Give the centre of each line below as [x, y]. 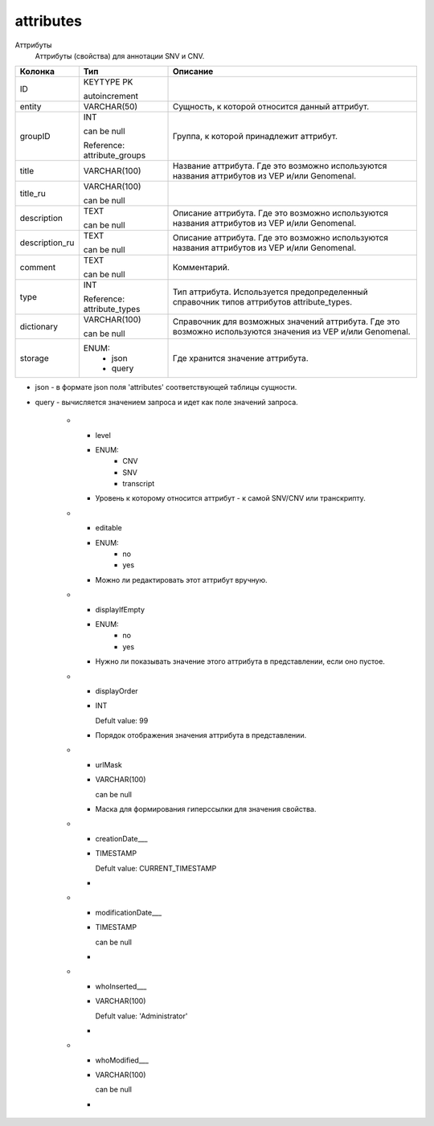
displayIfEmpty [120, 609]
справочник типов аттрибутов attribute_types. [262, 302]
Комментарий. [201, 268]
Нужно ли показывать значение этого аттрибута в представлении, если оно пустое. [240, 661]
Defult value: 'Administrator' [141, 1016]
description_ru [47, 243]
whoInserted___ [121, 986]
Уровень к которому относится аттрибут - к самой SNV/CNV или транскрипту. [230, 498]
